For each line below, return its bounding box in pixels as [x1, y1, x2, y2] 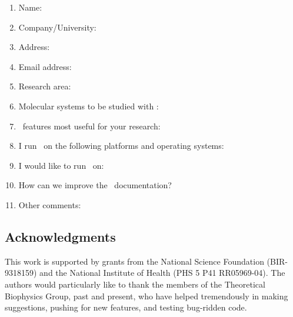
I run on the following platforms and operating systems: [18, 139, 224, 152]
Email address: [18, 60, 72, 72]
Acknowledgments [5, 227, 116, 245]
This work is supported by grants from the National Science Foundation [5, 255, 264, 267]
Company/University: [18, 21, 96, 33]
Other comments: [18, 198, 81, 211]
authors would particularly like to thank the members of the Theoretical [5, 278, 265, 290]
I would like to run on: [18, 159, 104, 171]
